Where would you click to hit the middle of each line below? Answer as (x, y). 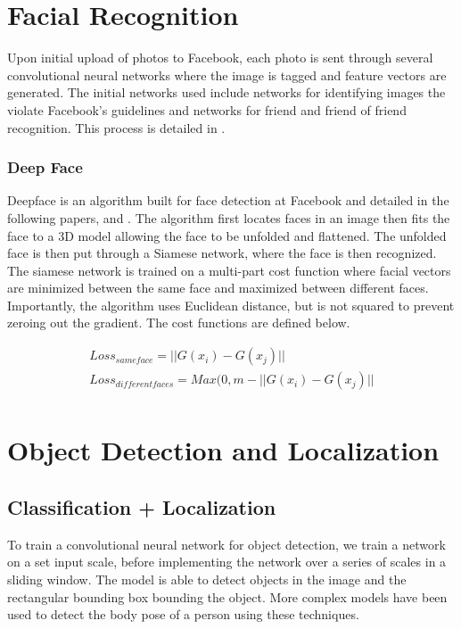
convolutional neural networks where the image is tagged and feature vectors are (227, 74)
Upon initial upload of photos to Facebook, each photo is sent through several (220, 58)
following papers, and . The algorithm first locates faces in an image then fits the (229, 217)
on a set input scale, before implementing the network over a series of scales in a (227, 562)
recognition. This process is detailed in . (116, 127)
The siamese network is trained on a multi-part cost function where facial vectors (229, 270)
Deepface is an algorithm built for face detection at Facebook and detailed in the (228, 200)
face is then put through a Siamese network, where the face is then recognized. (222, 253)
